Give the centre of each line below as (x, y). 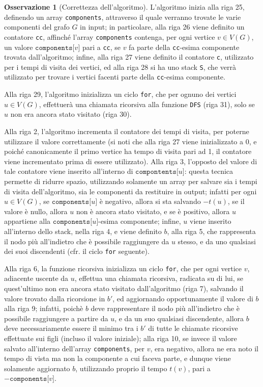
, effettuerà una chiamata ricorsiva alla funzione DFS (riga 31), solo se (147, 104)
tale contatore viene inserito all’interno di (69, 171)
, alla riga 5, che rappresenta (211, 231)
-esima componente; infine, (140, 221)
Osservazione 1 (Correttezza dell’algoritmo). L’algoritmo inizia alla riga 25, (124, 7)
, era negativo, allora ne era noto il (204, 348)
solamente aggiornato (37, 368)
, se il (236, 201)
